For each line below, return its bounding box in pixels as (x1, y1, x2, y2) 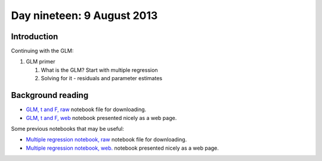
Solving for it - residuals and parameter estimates (41, 75, 163, 82)
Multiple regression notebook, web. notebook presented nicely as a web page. (26, 144, 219, 151)
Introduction (11, 31, 58, 42)
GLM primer (26, 58, 56, 65)
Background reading (11, 90, 89, 100)
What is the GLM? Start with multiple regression (41, 66, 158, 74)
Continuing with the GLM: (11, 48, 74, 55)
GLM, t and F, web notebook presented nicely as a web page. (26, 114, 177, 121)
